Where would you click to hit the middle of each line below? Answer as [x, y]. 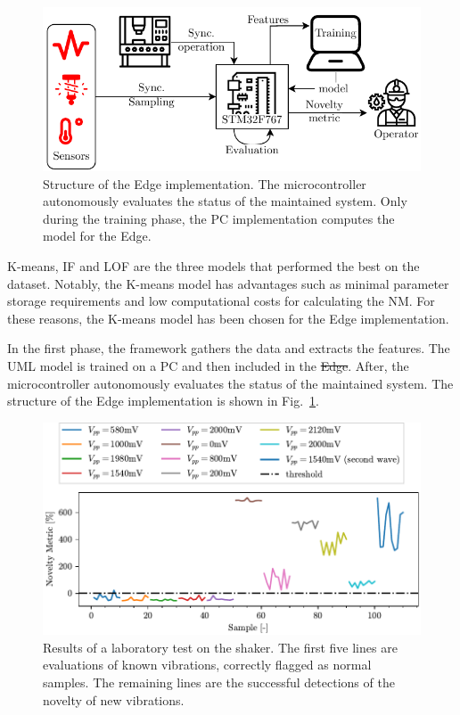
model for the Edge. [97, 236]
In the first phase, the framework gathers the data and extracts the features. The [229, 348]
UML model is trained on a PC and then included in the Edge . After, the [208, 366]
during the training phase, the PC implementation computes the [219, 218]
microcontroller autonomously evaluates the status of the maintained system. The [230, 383]
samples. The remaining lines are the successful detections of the [219, 682]
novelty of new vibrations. [114, 699]
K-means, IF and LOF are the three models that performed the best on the [214, 266]
